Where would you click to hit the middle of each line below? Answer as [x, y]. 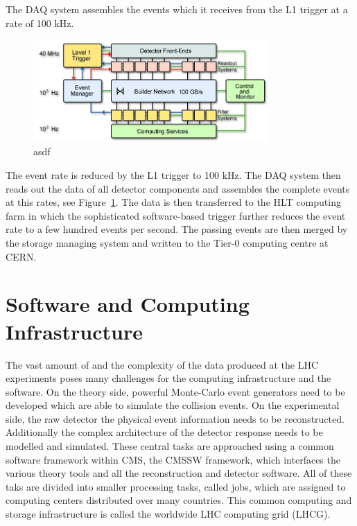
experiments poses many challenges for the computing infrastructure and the [168, 378]
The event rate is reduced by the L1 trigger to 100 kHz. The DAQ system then [173, 175]
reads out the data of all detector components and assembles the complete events [178, 188]
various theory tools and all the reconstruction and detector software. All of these [179, 473]
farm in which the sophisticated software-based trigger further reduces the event [176, 215]
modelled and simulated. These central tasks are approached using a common [170, 446]
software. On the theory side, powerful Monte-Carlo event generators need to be [175, 391]
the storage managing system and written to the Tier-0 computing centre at [167, 243]
